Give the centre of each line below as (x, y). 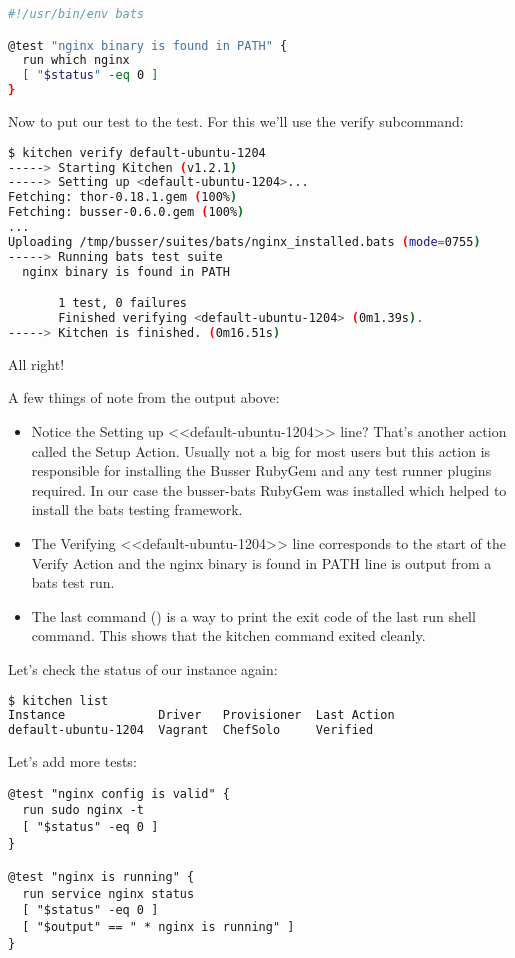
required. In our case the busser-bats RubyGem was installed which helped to (269, 489)
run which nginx (76, 60)
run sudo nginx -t (83, 810)
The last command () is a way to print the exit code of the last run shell (253, 615)
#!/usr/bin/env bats (76, 14)
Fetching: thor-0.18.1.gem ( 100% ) (123, 197)
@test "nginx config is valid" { (119, 793)
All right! (36, 363)
